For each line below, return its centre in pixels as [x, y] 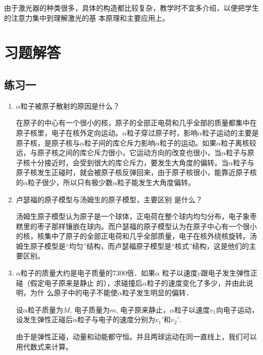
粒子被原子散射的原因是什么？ [70, 105]
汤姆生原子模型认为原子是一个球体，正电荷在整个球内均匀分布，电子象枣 [136, 216]
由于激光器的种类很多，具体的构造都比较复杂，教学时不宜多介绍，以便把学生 [131, 8]
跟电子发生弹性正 [229, 273]
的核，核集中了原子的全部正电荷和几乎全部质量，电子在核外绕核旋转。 [133, 236]
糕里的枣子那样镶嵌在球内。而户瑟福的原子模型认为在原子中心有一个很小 [136, 226]
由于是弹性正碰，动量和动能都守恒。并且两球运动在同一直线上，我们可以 [136, 337]
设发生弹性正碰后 [44, 319]
